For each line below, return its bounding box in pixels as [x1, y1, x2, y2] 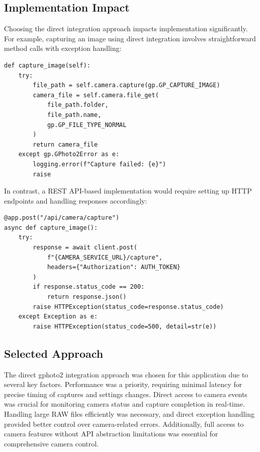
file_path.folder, [47, 101, 109, 109]
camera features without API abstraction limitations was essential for [4, 428, 218, 439]
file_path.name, [47, 111, 102, 118]
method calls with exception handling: [4, 43, 122, 53]
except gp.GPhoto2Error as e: [18, 151, 120, 158]
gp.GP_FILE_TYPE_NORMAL [47, 121, 127, 128]
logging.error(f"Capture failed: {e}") [33, 160, 166, 168]
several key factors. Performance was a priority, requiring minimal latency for [4, 379, 242, 390]
